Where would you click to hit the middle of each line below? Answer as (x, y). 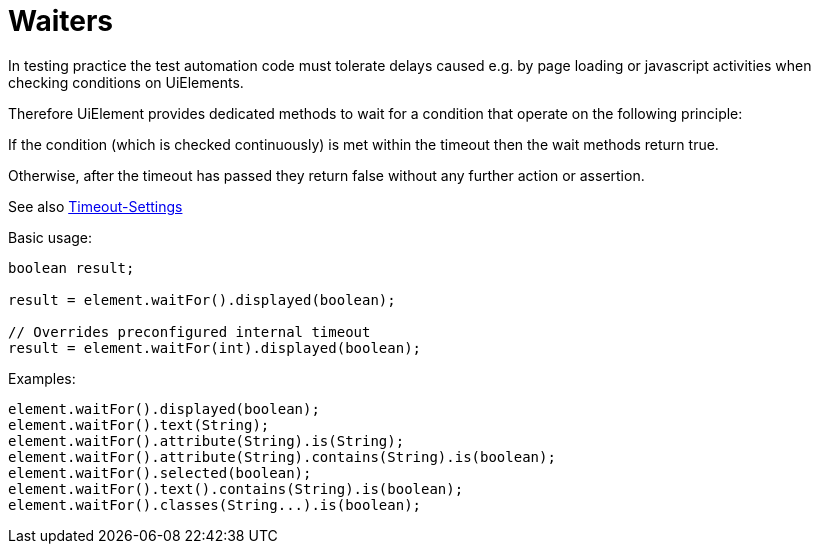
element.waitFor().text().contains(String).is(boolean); (236, 488)
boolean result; (71, 267)
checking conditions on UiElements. (126, 82)
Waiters (61, 21)
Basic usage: (50, 237)
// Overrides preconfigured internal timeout (189, 331)
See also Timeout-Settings (95, 206)
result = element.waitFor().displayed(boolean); (202, 299)
